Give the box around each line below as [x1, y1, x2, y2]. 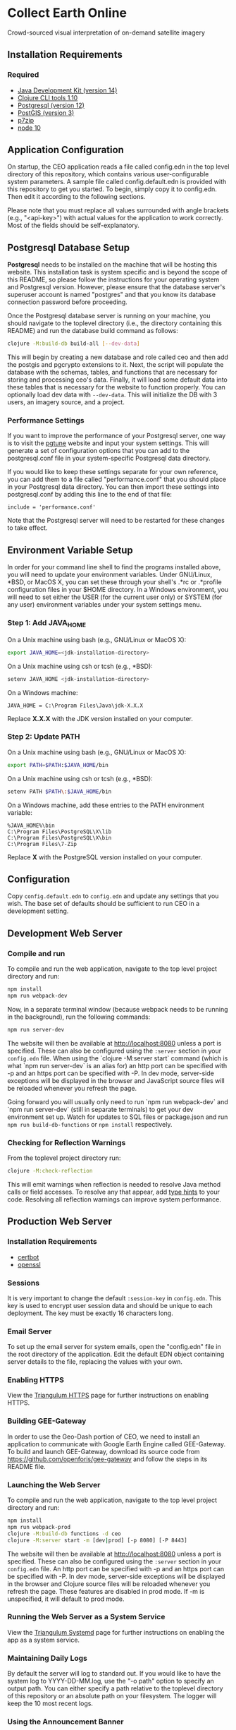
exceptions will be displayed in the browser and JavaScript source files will [7, 1076, 225, 1084]
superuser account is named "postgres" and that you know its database [7, 291, 216, 299]
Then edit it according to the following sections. [7, 193, 146, 201]
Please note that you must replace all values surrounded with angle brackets [7, 206, 229, 214]
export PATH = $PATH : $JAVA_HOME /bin [7, 761, 109, 768]
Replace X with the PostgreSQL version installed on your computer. [7, 852, 203, 861]
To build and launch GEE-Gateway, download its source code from [7, 1447, 200, 1456]
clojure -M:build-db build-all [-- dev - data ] [7, 340, 140, 347]
